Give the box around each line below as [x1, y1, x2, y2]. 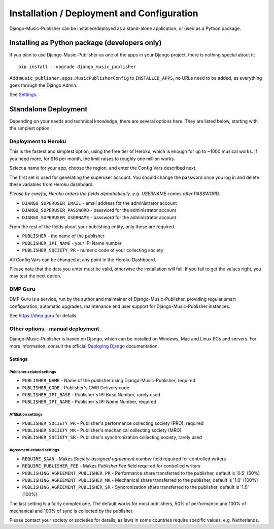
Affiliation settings [9, 412, 43, 417]
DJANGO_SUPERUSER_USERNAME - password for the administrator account [22, 214, 177, 221]
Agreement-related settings [9, 448, 59, 453]
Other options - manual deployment [9, 325, 99, 332]
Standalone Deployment [9, 105, 88, 113]
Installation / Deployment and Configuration [9, 8, 198, 19]
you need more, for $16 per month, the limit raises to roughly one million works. [9, 155, 175, 162]
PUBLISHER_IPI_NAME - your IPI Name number [22, 240, 122, 246]
